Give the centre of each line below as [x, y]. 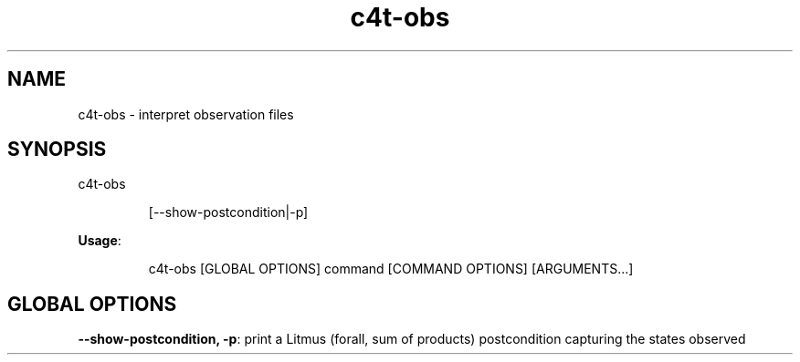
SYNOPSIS [57, 150]
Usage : [100, 241]
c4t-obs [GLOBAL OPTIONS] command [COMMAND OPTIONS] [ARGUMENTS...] [391, 269]
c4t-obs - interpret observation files [186, 114]
